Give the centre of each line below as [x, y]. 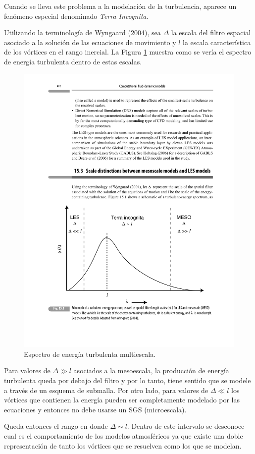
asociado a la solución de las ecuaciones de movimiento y [90, 42]
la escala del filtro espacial [211, 32]
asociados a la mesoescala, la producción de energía [151, 370]
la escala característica [217, 42]
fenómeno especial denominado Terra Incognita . [76, 16]
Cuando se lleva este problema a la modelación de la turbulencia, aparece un [120, 6]
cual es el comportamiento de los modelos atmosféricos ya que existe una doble [124, 435]
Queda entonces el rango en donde [56, 426]
